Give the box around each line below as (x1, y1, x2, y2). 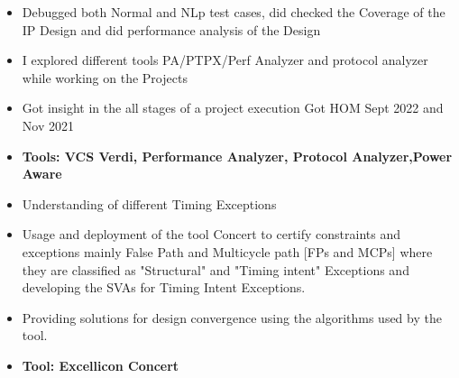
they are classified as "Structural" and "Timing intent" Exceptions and (22, 260, 409, 279)
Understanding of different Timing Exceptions (22, 194, 277, 213)
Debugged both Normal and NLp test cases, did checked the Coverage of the (22, 3, 445, 21)
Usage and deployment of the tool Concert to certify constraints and (22, 225, 400, 244)
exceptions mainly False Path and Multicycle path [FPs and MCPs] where (22, 242, 433, 261)
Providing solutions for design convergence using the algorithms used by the (22, 308, 442, 327)
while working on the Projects (22, 68, 188, 87)
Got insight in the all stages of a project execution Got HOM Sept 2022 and (22, 98, 444, 117)
